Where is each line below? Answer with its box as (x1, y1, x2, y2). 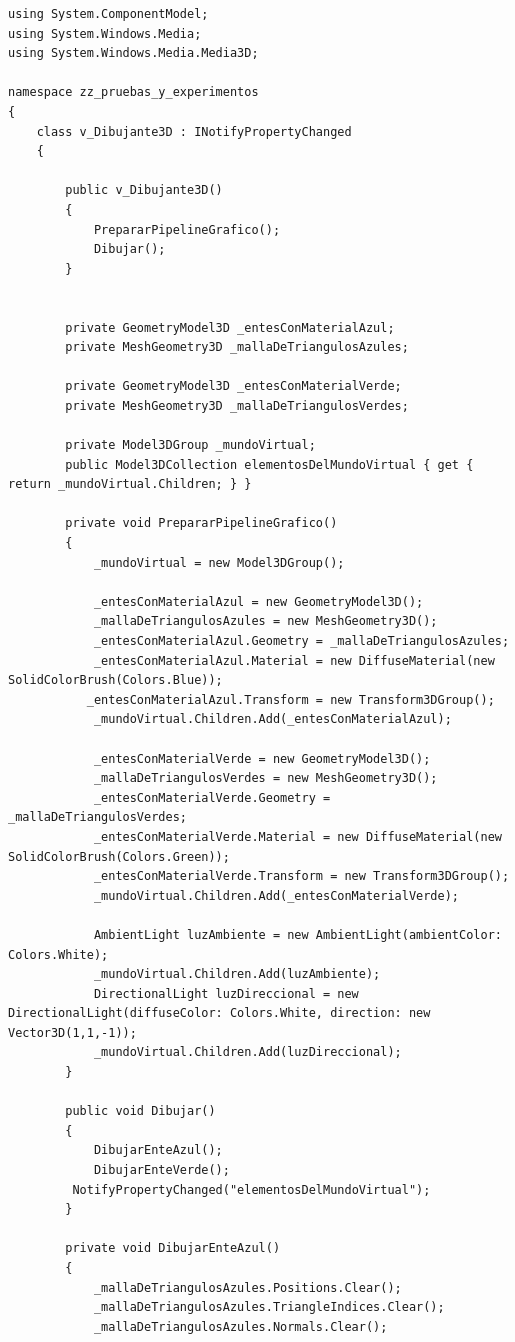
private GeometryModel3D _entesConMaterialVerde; (65, 379, 402, 394)
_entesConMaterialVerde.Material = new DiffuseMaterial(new (93, 829, 502, 844)
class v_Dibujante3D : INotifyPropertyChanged (36, 124, 352, 139)
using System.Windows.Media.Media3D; (8, 46, 259, 61)
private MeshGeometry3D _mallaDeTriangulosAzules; (65, 340, 409, 355)
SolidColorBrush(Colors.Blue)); (8, 673, 223, 688)
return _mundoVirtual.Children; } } (8, 477, 252, 492)
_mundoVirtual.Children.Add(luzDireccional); (93, 1045, 402, 1060)
